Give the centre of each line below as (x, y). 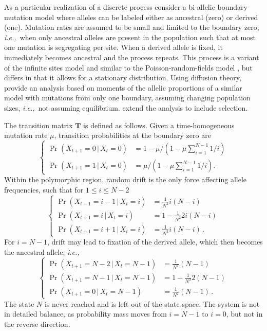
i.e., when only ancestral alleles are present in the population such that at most (130, 37)
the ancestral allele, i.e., (42, 251)
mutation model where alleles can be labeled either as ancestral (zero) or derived (131, 17)
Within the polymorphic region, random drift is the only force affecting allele (126, 179)
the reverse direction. (37, 324)
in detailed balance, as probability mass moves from (85, 314)
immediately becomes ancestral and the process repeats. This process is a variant (132, 57)
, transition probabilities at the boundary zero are (132, 135)
